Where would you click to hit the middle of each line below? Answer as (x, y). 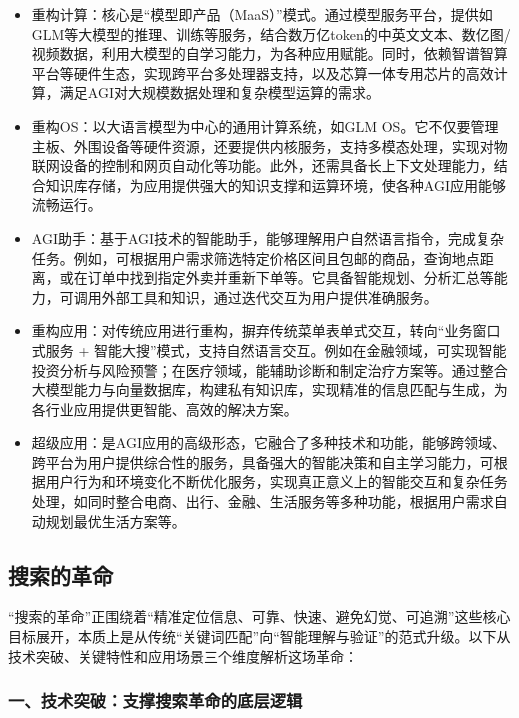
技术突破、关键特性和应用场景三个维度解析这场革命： (183, 655)
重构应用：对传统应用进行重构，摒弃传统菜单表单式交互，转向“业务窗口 (266, 330)
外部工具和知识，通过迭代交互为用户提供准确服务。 (269, 296)
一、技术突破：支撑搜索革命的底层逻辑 (155, 700)
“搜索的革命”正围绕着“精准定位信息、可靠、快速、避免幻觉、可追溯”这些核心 (259, 616)
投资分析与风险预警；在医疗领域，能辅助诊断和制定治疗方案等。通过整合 (269, 369)
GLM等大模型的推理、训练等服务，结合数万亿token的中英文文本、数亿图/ (271, 33)
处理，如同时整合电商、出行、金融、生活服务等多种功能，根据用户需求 (262, 501)
